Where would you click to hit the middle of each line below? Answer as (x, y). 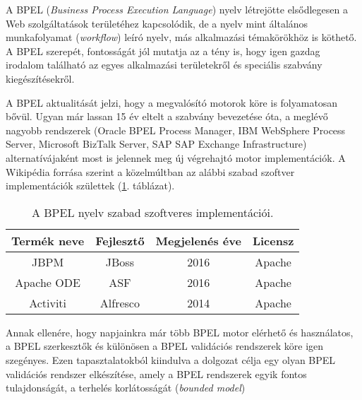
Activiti (48, 302)
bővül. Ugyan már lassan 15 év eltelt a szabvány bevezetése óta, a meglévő (167, 116)
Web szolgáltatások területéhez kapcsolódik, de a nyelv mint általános (157, 23)
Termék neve (48, 240)
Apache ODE (48, 282)
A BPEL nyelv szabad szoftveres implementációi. (152, 212)
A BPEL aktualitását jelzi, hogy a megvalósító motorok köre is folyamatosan (172, 102)
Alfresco (120, 302)
